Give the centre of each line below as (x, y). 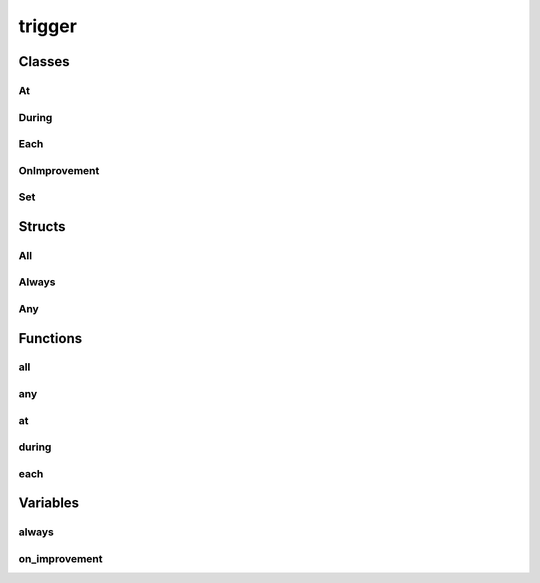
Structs (42, 226)
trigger (47, 26)
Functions (50, 338)
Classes (44, 61)
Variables (49, 503)
